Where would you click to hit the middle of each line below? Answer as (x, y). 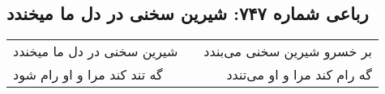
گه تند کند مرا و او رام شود (88, 75)
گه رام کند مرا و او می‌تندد (299, 75)
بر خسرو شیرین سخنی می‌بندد (288, 51)
